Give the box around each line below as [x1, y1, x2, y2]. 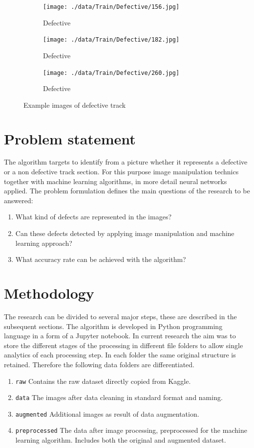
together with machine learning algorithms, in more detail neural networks [4, 176, 227, 186]
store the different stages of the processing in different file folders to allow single [4, 340, 243, 350]
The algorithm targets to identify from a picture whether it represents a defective [4, 157, 248, 167]
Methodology [4, 283, 94, 303]
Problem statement [4, 128, 136, 148]
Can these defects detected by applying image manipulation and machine [15, 228, 234, 238]
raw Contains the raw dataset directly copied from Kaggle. [15, 376, 191, 386]
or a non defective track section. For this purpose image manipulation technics [4, 166, 239, 177]
